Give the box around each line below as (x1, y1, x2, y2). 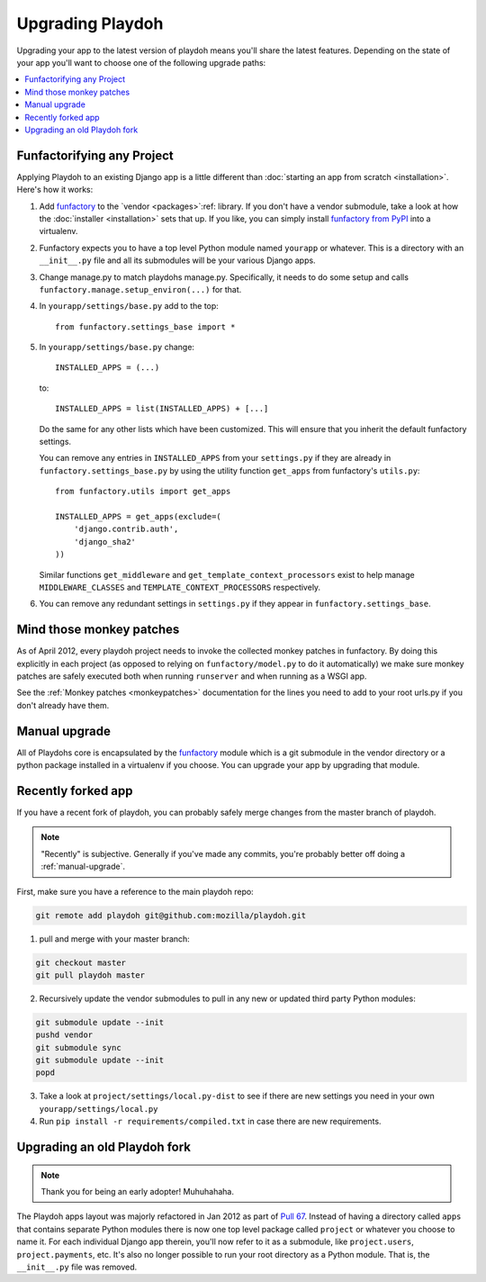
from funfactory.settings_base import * (55, 321, 236, 332)
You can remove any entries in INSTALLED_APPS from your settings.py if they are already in (39, 453, 391, 464)
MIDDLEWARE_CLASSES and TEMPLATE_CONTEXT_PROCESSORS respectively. (39, 582, 321, 592)
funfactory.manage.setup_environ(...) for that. (39, 284, 242, 294)
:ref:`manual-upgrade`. (40, 861, 126, 872)
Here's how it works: (16, 185, 94, 195)
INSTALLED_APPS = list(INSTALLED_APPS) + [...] (55, 403, 269, 414)
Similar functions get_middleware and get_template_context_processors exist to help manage (39, 569, 415, 580)
